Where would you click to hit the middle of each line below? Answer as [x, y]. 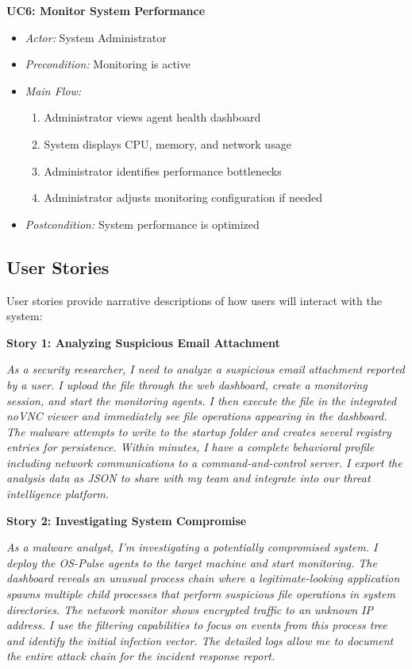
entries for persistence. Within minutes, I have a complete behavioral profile [191, 447]
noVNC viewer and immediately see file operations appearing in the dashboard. [197, 416]
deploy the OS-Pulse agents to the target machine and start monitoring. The [192, 562]
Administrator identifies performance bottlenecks [163, 170]
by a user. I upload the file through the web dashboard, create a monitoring [187, 384]
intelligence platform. [58, 494]
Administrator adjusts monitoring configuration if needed [183, 197]
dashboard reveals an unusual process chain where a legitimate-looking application [203, 578]
